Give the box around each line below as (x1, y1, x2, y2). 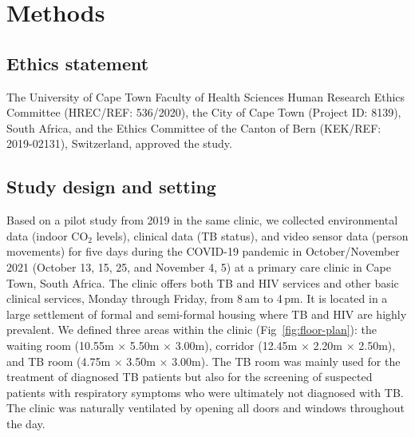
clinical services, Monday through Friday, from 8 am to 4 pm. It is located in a (6, 290, 388, 307)
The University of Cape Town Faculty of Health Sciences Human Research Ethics (6, 88, 405, 105)
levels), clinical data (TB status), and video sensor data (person (96, 227, 409, 244)
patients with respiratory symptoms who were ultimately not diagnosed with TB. (6, 383, 404, 400)
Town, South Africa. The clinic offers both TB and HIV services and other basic (6, 274, 399, 291)
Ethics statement (6, 50, 149, 75)
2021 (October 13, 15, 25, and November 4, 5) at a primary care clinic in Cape (6, 258, 392, 275)
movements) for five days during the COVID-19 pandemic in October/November (6, 243, 400, 260)
